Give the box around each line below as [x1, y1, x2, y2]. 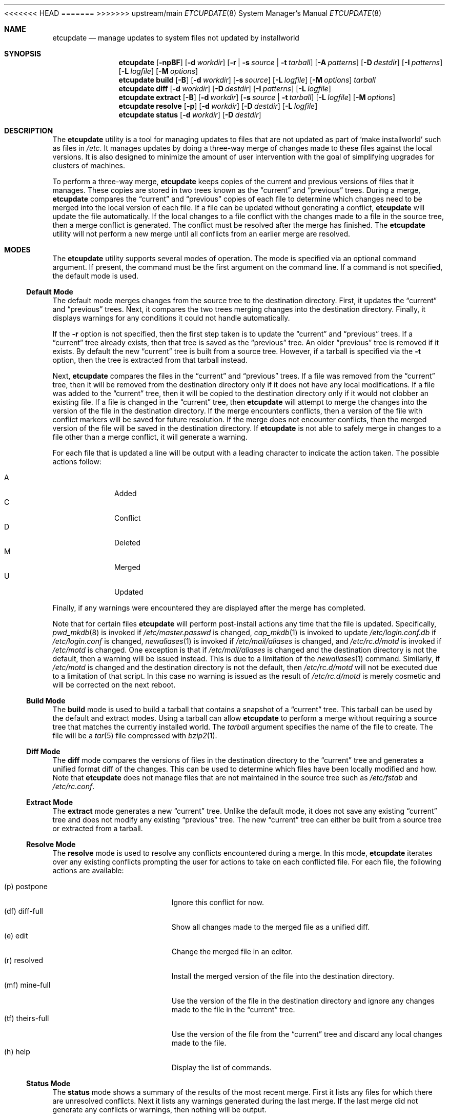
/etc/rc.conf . [52, 782, 95, 791]
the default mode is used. [52, 271, 138, 280]
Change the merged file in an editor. [171, 947, 293, 956]
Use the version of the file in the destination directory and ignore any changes [171, 996, 435, 1005]
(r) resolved [4, 956, 44, 965]
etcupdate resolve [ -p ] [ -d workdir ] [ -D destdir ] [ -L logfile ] [118, 102, 318, 110]
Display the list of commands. [171, 1063, 272, 1072]
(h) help [4, 1047, 30, 1056]
